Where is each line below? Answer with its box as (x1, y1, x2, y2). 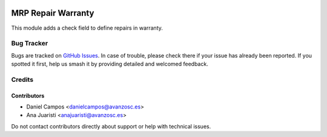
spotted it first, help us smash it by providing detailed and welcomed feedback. (11, 61, 208, 68)
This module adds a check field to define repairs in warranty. (11, 24, 163, 32)
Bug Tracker (11, 39, 48, 48)
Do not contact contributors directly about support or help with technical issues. (11, 122, 211, 130)
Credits (11, 75, 33, 84)
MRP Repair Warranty (11, 8, 94, 18)
